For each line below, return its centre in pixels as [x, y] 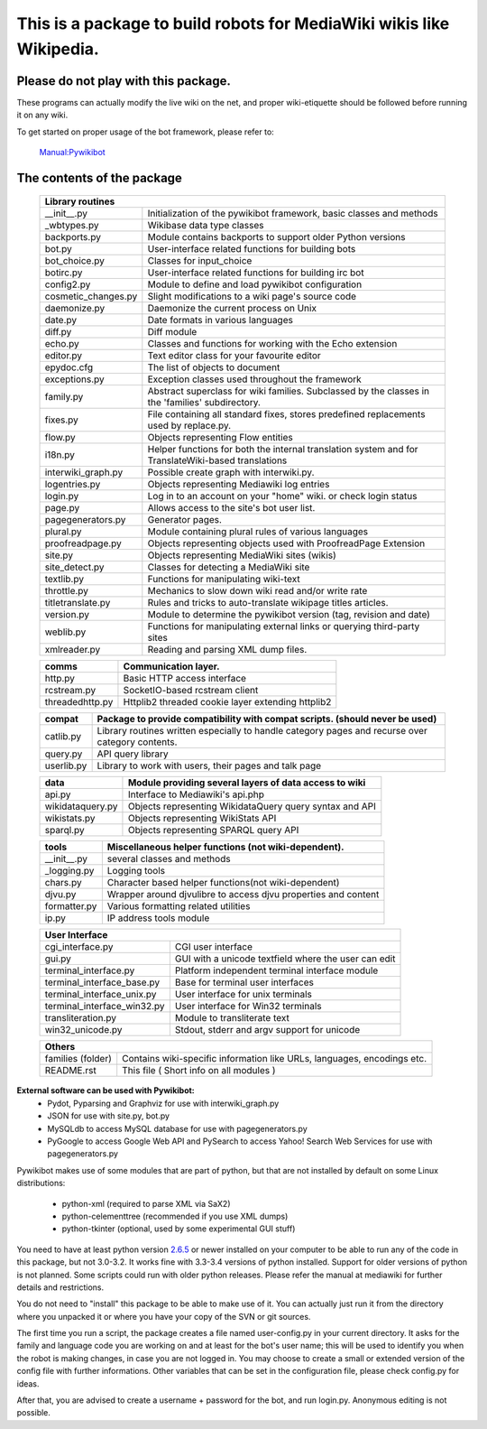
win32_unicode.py [83, 1030]
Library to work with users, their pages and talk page [209, 766]
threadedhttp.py [79, 702]
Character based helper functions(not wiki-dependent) [223, 883]
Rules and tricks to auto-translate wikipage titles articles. [268, 603]
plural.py [63, 532]
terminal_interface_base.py [102, 982]
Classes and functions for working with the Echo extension [272, 344]
